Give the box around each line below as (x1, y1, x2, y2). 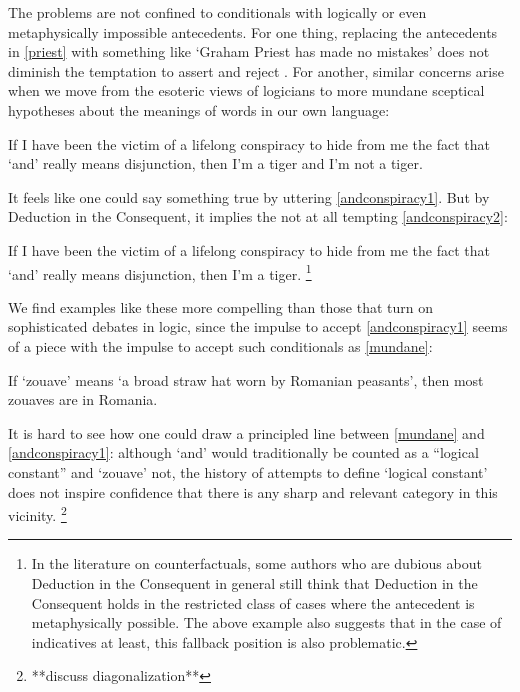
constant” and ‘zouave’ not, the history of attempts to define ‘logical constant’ (8, 461, 488, 482)
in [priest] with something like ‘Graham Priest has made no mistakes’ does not (8, 41, 490, 62)
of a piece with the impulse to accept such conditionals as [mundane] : (8, 335, 433, 356)
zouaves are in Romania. (8, 389, 158, 410)
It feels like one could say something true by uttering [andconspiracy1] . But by (8, 186, 490, 207)
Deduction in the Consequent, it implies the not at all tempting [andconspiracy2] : (8, 206, 508, 227)
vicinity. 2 (8, 502, 67, 525)
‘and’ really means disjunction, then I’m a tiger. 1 (8, 260, 312, 284)
